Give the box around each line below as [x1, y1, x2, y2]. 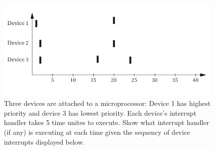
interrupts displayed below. [4, 136, 85, 147]
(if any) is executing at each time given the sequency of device [4, 127, 190, 137]
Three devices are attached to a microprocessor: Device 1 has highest [4, 98, 211, 108]
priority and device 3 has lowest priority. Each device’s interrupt [4, 107, 196, 118]
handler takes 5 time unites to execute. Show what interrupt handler [4, 117, 209, 127]
